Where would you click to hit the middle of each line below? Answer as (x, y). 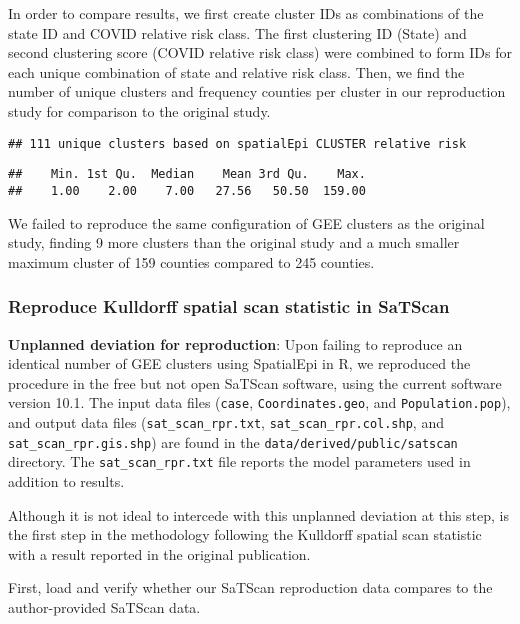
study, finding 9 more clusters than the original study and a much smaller (234, 242)
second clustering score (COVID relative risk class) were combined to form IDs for (260, 52)
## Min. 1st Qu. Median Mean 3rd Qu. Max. (187, 174)
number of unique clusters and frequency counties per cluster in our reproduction (257, 91)
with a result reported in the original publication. (159, 553)
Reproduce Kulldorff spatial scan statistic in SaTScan (229, 306)
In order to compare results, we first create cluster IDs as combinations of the (246, 13)
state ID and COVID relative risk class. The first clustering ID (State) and (237, 32)
